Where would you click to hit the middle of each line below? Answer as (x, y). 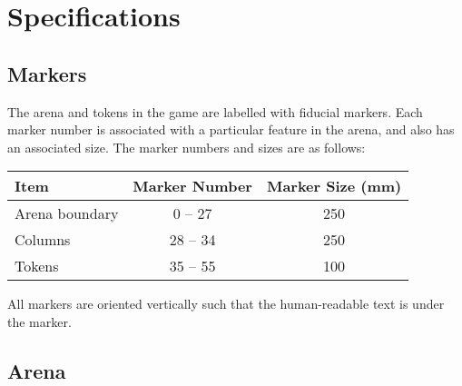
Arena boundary (67, 213)
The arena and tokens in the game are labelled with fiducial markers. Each (215, 111)
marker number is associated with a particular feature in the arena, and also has (231, 129)
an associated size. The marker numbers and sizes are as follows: (187, 147)
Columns (43, 240)
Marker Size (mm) (334, 186)
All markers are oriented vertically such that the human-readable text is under (226, 304)
